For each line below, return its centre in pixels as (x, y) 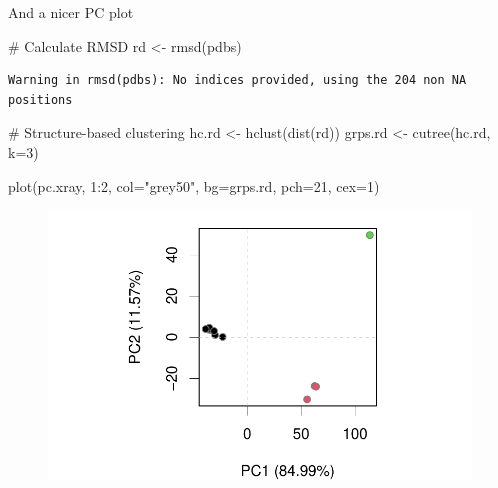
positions (40, 99)
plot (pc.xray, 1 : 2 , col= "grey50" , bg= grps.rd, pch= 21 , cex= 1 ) (194, 185)
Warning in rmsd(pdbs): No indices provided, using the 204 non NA (237, 80)
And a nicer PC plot (71, 12)
